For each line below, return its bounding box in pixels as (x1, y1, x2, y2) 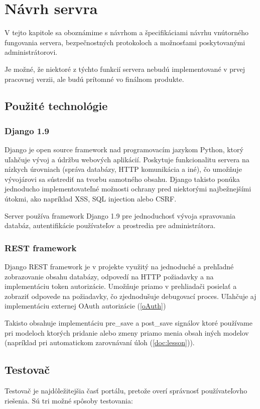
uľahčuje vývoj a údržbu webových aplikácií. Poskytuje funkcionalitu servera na (5, 154, 249, 164)
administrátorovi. (5, 47, 58, 57)
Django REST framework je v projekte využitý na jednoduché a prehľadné (5, 261, 234, 272)
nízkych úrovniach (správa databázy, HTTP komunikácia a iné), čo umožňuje (5, 164, 242, 174)
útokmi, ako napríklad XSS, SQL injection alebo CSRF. (5, 193, 177, 204)
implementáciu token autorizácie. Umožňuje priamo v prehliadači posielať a (5, 281, 237, 291)
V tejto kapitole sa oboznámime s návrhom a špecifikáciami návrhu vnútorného (5, 27, 249, 38)
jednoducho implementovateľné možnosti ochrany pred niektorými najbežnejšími (5, 183, 251, 194)
